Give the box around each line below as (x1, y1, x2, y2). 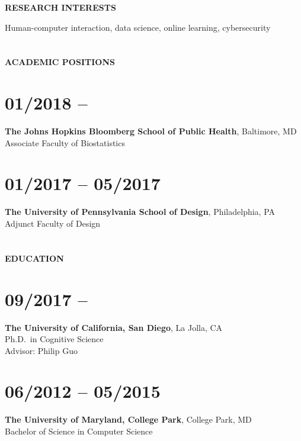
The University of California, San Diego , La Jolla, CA (5, 321, 223, 333)
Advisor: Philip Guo (5, 344, 78, 356)
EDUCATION (5, 252, 64, 264)
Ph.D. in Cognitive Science (5, 333, 104, 345)
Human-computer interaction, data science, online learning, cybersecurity (5, 21, 271, 33)
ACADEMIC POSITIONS (5, 56, 115, 68)
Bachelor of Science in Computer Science (5, 425, 153, 437)
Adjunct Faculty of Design (5, 217, 101, 229)
